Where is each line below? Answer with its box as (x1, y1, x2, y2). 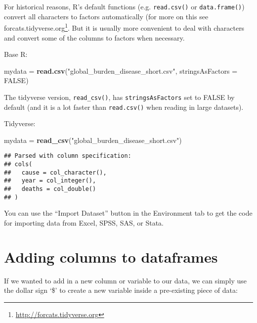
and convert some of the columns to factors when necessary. (4, 32, 185, 43)
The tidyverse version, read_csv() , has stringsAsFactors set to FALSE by (4, 92, 235, 102)
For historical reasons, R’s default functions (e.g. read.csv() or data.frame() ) (4, 1, 245, 11)
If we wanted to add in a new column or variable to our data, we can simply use (4, 275, 247, 285)
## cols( (4, 161, 33, 168)
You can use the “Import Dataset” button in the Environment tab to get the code (4, 208, 253, 218)
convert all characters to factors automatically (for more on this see (4, 11, 209, 21)
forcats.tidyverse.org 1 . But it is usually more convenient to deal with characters (4, 21, 245, 33)
